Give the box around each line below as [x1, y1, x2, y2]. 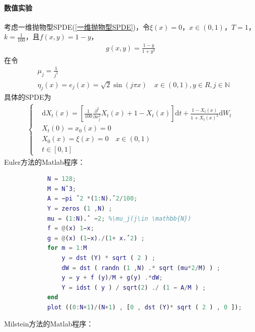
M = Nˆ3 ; [47, 185, 76, 192]
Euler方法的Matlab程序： [4, 156, 85, 167]
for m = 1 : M [47, 244, 87, 252]
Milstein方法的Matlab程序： [4, 318, 94, 329]
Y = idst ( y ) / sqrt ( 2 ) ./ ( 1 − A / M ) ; [61, 284, 206, 291]
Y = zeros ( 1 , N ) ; [47, 205, 112, 212]
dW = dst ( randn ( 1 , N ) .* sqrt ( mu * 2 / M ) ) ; [61, 264, 220, 272]
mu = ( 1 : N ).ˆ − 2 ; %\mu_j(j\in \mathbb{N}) [47, 215, 192, 222]
